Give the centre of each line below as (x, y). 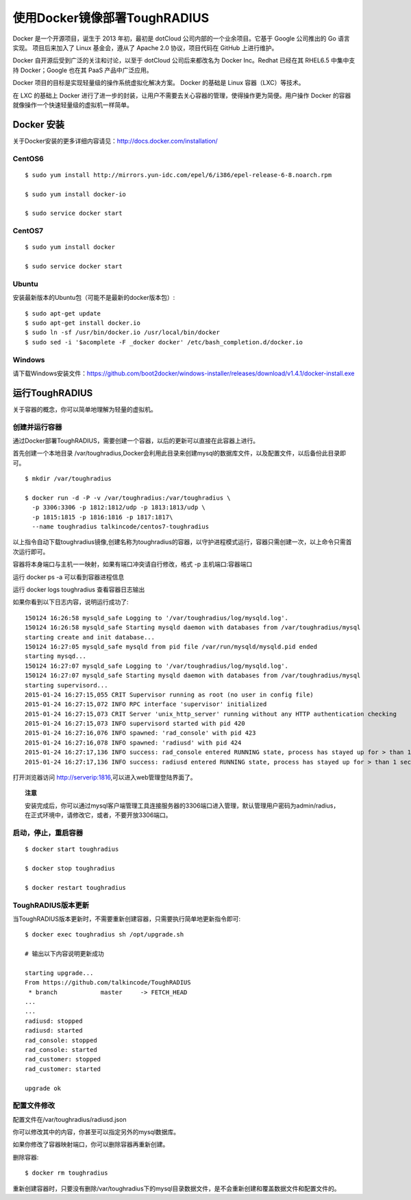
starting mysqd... (56, 656)
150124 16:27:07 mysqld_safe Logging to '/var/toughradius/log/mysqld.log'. (157, 666)
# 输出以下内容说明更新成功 (64, 954)
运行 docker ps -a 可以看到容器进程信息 (68, 577)
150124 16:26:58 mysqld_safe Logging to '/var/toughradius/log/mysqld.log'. (157, 618)
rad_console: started (61, 1049)
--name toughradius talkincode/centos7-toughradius (120, 527)
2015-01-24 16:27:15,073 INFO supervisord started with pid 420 (135, 723)
